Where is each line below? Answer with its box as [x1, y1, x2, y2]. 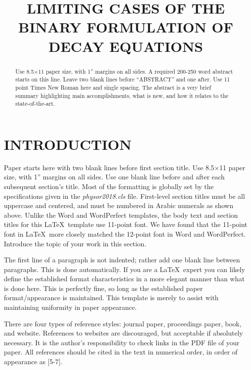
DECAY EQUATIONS [48, 36, 203, 56]
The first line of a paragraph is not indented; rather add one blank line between [4, 255, 240, 265]
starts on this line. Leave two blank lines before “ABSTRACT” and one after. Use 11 [15, 75, 230, 83]
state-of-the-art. [15, 99, 55, 108]
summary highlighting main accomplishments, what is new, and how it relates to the [15, 91, 229, 99]
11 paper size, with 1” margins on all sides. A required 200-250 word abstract [38, 67, 233, 75]
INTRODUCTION [4, 134, 132, 154]
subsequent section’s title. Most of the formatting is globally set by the [4, 181, 214, 191]
